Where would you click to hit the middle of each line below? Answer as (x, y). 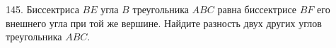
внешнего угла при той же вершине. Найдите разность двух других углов (164, 23)
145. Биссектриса (42, 9)
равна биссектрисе (257, 9)
